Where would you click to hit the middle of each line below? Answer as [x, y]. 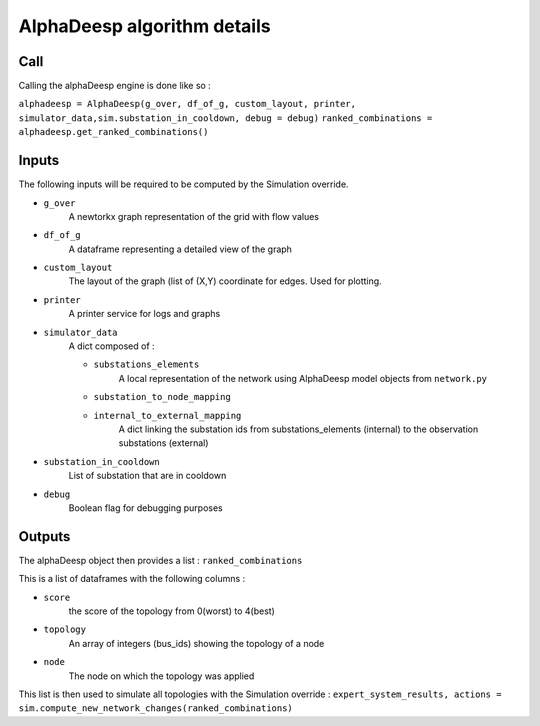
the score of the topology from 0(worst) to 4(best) [171, 611]
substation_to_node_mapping [162, 397]
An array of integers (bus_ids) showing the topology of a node [196, 643]
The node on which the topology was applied [161, 676]
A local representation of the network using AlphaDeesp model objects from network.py [303, 378]
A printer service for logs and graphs [144, 314]
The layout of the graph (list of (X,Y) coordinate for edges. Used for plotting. [225, 281]
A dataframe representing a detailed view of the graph [180, 249]
